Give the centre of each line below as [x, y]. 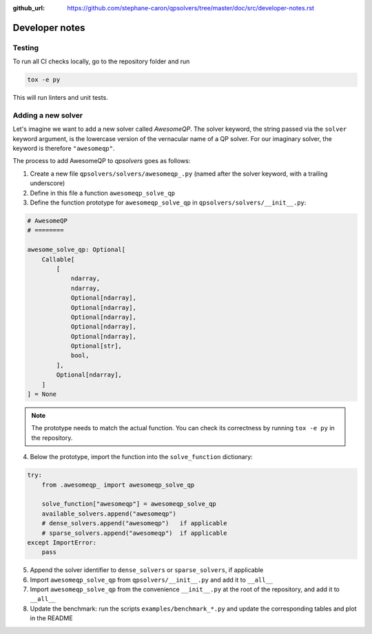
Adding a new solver [48, 115]
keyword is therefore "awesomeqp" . [64, 149]
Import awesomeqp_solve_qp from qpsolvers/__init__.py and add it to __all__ [152, 580]
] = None [42, 394]
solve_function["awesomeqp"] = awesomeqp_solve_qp [129, 504]
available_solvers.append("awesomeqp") [109, 514]
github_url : [29, 8]
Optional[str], [96, 346]
